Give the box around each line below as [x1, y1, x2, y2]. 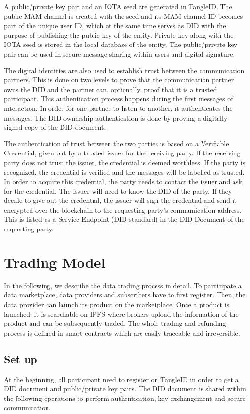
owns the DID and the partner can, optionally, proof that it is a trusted [4, 84, 217, 94]
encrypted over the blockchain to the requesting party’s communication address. [4, 204, 242, 215]
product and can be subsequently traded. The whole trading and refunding [4, 318, 226, 328]
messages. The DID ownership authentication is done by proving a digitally [4, 112, 228, 123]
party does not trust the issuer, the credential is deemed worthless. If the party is [4, 157, 246, 167]
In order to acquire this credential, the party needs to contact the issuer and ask [4, 176, 242, 186]
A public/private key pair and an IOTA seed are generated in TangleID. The [4, 1, 232, 11]
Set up [4, 351, 37, 366]
